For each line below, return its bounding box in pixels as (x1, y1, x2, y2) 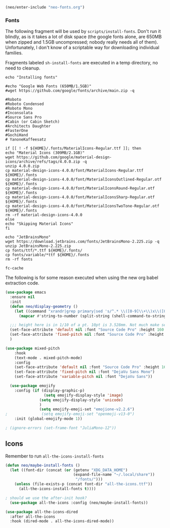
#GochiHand (5, 132, 28, 138)
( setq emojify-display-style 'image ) (44, 393, 123, 398)
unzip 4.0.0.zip (5, 164, 39, 169)
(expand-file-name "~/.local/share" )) (73, 472, 155, 477)
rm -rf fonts (5, 257, 33, 262)
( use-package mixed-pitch (5, 345, 60, 351)
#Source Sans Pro (5, 115, 42, 120)
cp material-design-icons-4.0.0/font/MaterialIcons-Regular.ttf (5, 168, 144, 173)
